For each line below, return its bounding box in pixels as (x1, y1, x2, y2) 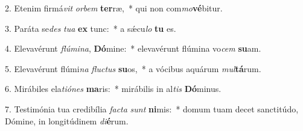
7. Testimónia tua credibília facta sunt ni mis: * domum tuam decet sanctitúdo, (5, 102, 299, 115)
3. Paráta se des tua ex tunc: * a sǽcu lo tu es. (5, 22, 176, 34)
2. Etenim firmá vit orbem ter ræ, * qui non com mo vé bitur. (5, 2, 223, 14)
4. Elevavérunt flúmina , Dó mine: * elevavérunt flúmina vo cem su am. (5, 42, 261, 55)
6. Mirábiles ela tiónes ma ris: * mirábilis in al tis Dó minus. (5, 82, 222, 95)
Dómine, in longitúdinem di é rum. (5, 114, 129, 127)
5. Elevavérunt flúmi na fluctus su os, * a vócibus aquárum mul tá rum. (5, 62, 261, 75)
